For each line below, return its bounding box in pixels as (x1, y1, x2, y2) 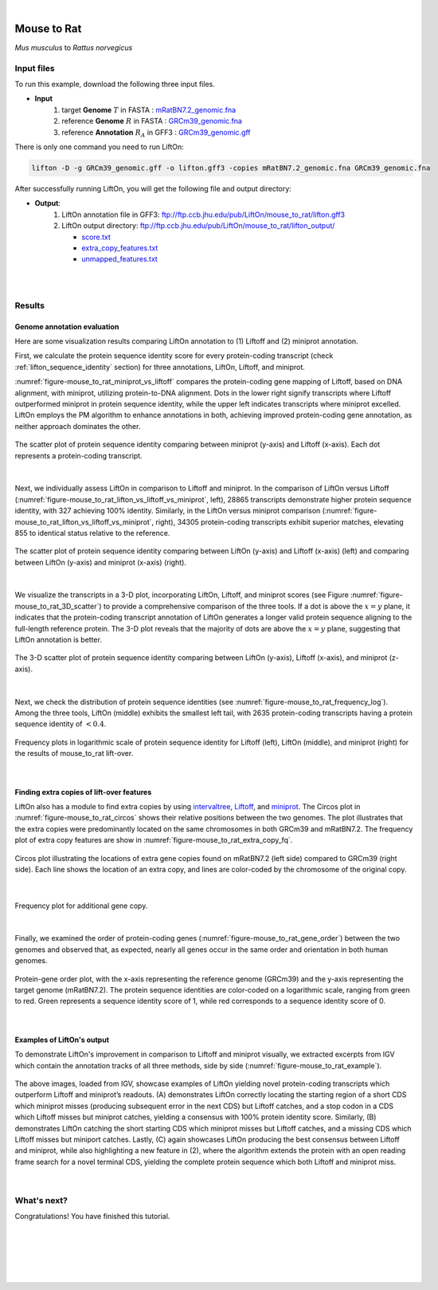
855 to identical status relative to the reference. (14, 528, 170, 537)
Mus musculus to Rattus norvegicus (14, 42, 133, 52)
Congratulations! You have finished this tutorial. (14, 1212, 170, 1221)
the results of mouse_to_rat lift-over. (14, 749, 134, 758)
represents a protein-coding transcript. (14, 450, 143, 460)
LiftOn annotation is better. (14, 635, 103, 645)
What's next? (14, 1194, 68, 1205)
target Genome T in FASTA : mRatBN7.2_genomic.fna (61, 104, 237, 115)
